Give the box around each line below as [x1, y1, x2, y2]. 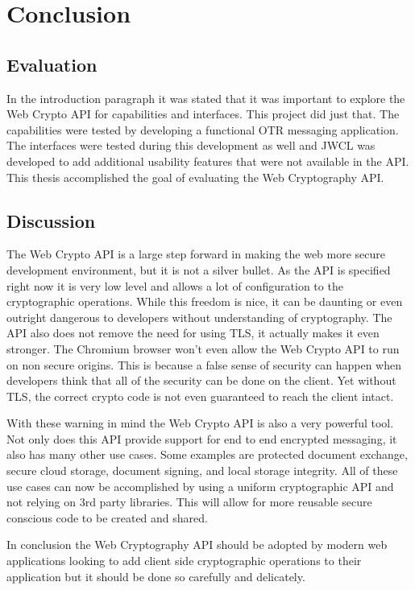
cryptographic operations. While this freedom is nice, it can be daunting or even [6, 293, 403, 310]
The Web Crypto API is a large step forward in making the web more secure [6, 245, 386, 262]
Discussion [6, 208, 96, 233]
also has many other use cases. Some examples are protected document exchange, [6, 446, 408, 463]
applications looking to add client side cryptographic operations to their [6, 552, 362, 569]
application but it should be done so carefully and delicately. [6, 567, 305, 584]
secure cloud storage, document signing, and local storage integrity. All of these [6, 462, 398, 479]
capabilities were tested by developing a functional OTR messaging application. [6, 121, 399, 138]
